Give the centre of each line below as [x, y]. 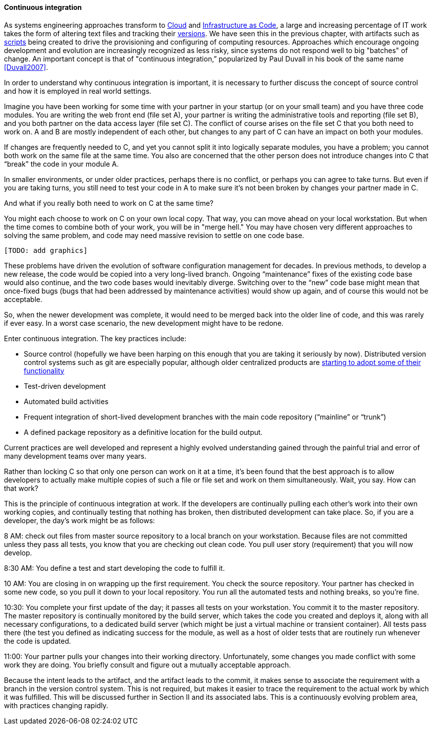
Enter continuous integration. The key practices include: [95, 338]
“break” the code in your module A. [61, 164]
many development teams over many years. [75, 456]
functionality [44, 370]
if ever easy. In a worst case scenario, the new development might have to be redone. [144, 323]
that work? [21, 488]
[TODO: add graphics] [46, 250]
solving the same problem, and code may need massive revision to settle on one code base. [154, 235]
